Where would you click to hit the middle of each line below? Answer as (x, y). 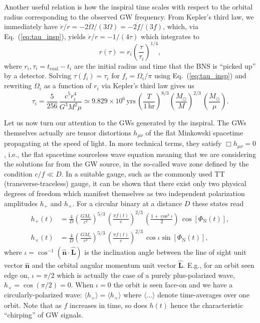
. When (82, 285)
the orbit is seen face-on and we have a (173, 285)
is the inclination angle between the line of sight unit (165, 252)
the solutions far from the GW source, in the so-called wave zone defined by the (126, 164)
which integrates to (170, 36)
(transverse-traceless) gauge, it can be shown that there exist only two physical (125, 183)
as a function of (68, 86)
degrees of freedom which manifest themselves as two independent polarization (124, 193)
